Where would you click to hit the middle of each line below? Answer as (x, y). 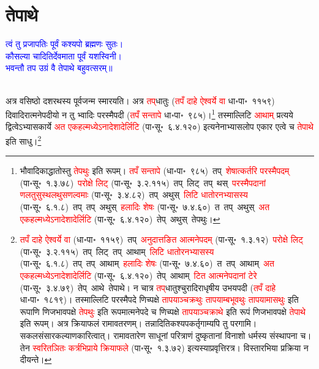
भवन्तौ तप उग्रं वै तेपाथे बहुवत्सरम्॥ (59, 68)
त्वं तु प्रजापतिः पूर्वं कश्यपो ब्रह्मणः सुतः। (65, 44)
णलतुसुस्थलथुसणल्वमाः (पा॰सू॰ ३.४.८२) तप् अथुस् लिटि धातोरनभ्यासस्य (134, 195)
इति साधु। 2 (24, 140)
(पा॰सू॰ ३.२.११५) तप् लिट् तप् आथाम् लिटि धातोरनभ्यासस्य (117, 251)
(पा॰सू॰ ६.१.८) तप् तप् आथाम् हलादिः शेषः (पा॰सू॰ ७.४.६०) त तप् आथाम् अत (147, 263)
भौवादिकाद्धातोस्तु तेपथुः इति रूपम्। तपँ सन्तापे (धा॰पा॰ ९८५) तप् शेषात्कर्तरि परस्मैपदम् (155, 171)
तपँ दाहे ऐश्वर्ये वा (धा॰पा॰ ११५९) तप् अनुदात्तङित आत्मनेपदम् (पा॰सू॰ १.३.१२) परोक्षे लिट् (161, 239)
